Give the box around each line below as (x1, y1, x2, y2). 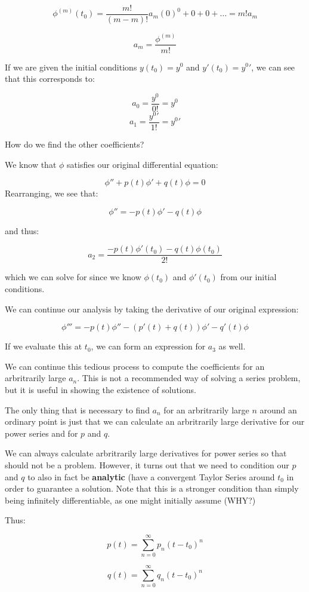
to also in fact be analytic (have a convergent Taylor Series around (27, 470, 275, 483)
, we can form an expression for (91, 340, 206, 352)
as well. (218, 340, 246, 352)
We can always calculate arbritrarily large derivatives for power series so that (5, 447, 287, 459)
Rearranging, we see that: (5, 187, 98, 200)
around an (259, 403, 297, 416)
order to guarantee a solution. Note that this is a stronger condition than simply (5, 482, 299, 495)
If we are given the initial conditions (5, 60, 137, 73)
